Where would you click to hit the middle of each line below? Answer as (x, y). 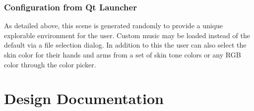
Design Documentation (84, 98)
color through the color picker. (50, 64)
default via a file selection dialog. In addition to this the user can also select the (125, 45)
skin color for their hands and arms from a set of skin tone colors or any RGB (123, 55)
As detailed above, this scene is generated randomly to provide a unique (114, 26)
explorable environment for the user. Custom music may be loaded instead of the (127, 35)
